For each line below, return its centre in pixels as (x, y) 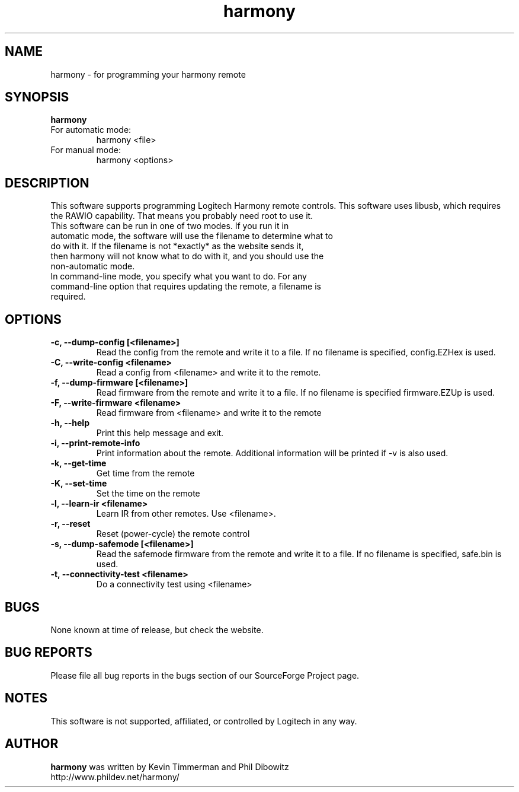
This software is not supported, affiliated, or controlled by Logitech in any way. (204, 721)
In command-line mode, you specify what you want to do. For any (179, 276)
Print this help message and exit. (160, 433)
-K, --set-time (79, 484)
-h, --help (70, 423)
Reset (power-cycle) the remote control (173, 534)
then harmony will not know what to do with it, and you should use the (187, 256)
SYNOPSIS (37, 97)
